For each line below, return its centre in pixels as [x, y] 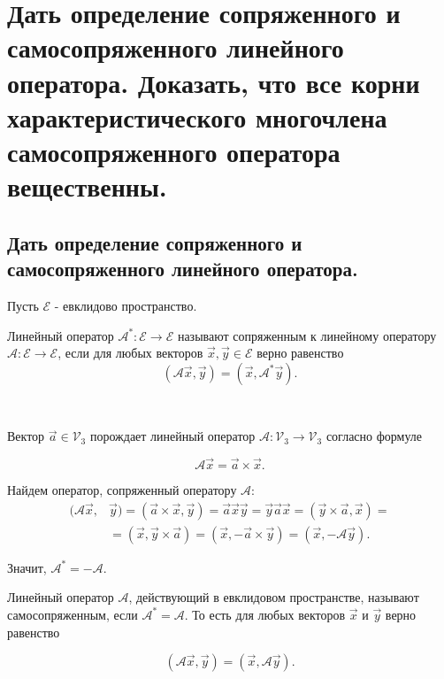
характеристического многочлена [197, 116]
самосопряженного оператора [174, 151]
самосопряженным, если [73, 614]
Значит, [27, 567]
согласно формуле [374, 436]
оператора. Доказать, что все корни [214, 82]
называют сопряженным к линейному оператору [307, 335]
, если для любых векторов [130, 353]
